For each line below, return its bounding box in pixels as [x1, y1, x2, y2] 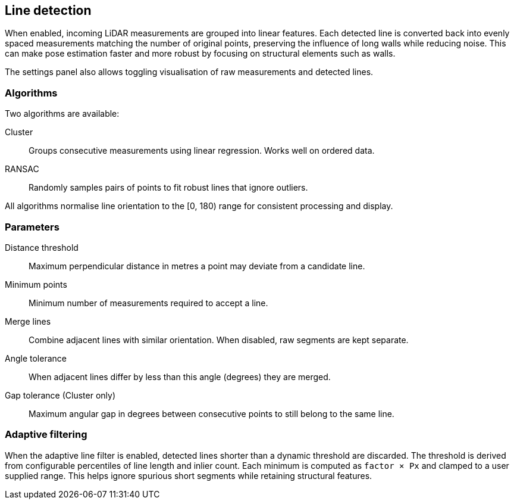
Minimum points [5, 279, 67, 290]
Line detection [5, 3, 92, 18]
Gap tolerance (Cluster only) [5, 390, 116, 400]
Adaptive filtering [5, 428, 87, 441]
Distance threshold [5, 242, 79, 253]
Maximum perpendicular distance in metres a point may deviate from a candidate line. [29, 260, 365, 271]
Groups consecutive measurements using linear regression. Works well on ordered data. [29, 145, 375, 156]
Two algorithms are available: [5, 108, 120, 119]
